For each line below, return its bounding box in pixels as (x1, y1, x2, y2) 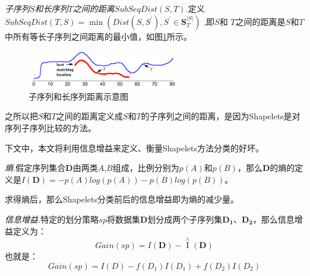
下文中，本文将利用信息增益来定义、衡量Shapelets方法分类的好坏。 (5, 141, 264, 154)
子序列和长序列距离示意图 (29, 90, 128, 102)
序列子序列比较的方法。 (5, 121, 96, 134)
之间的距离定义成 (56, 110, 123, 122)
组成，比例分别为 (112, 161, 179, 174)
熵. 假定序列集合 (5, 161, 66, 174)
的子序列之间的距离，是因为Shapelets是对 (141, 110, 300, 122)
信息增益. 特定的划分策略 (5, 212, 99, 225)
